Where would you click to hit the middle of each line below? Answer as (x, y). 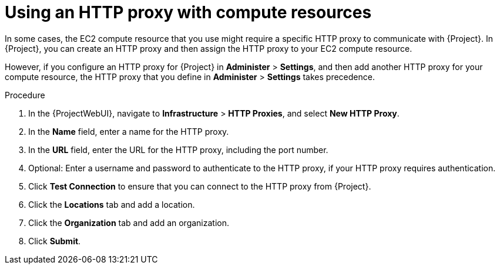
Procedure (25, 95)
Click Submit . (55, 241)
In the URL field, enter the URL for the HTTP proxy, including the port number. (178, 150)
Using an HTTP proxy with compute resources (188, 12)
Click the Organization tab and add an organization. (129, 222)
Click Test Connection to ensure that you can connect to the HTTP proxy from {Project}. (200, 186)
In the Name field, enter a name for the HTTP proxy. (129, 131)
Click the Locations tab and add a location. (112, 204)
